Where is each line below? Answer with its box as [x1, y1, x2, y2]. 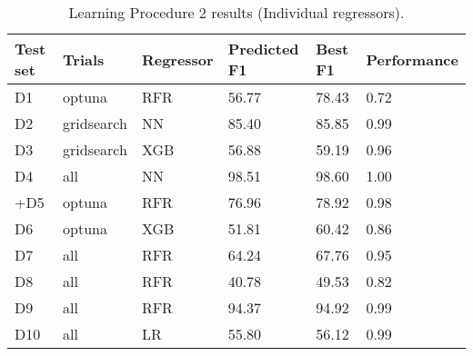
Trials [63, 48, 105, 70]
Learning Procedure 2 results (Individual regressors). [68, 2, 405, 23]
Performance [366, 48, 458, 70]
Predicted [227, 38, 299, 59]
